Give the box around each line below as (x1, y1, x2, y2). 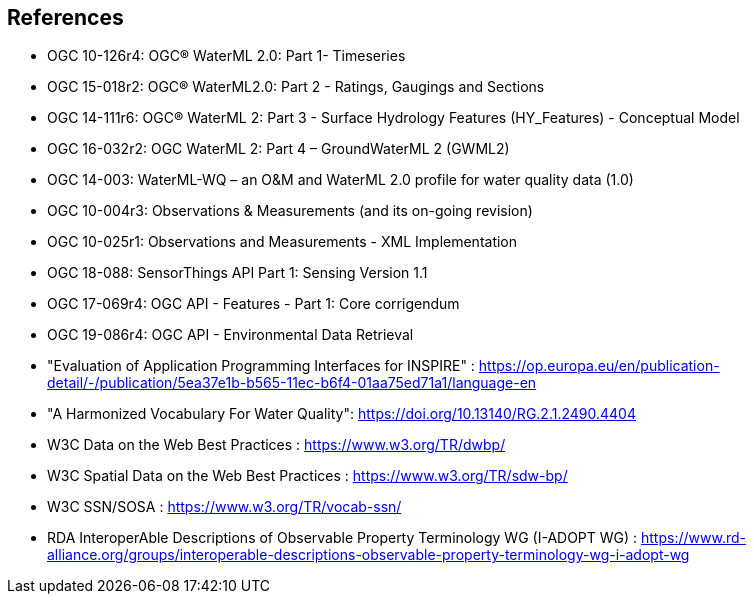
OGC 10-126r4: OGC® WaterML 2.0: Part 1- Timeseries (47, 47, 406, 65)
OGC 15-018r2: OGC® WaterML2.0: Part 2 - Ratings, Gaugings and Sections (47, 78, 545, 96)
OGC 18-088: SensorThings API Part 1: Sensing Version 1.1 (47, 264, 428, 282)
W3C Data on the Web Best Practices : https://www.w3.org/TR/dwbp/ (47, 436, 506, 454)
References (7, 5, 124, 30)
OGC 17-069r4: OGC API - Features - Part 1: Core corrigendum (47, 295, 460, 313)
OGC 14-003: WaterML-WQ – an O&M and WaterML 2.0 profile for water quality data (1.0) (47, 171, 634, 189)
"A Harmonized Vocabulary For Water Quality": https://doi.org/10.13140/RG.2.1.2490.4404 (47, 405, 636, 423)
